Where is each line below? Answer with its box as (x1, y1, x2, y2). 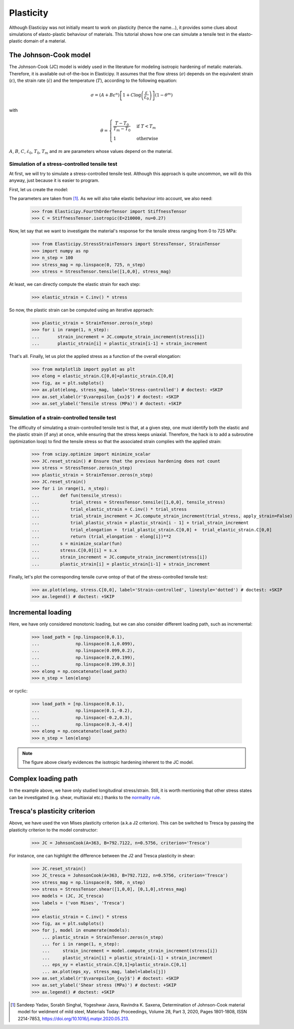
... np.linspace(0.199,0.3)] (31, 662, 135, 667)
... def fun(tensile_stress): (31, 493, 122, 498)
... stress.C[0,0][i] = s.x (31, 547, 117, 553)
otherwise (136, 136, 159, 142)
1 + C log (122, 92, 142, 98)
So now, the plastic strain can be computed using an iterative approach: (9, 307, 154, 313)
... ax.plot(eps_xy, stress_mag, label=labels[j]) (42, 969, 166, 974)
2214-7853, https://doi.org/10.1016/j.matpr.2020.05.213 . (18, 1015, 129, 1022)
